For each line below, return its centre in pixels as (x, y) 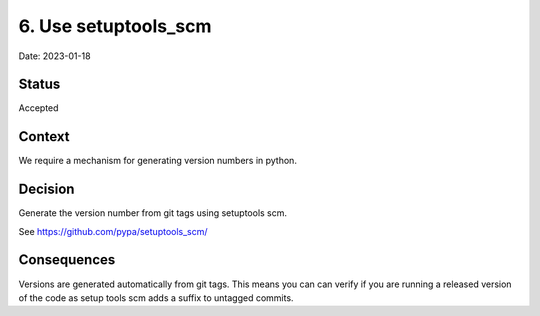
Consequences (67, 260)
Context (44, 136)
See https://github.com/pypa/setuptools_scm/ (113, 231)
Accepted (38, 108)
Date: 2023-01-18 (54, 56)
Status (39, 84)
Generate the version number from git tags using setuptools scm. (153, 213)
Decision (46, 189)
